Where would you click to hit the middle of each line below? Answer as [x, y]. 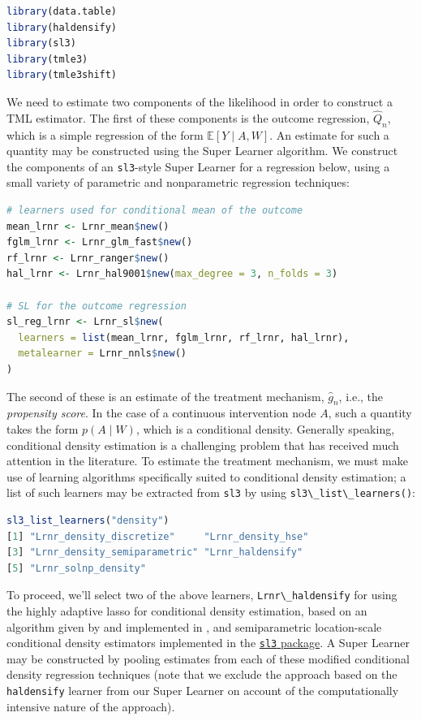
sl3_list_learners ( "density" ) [88, 520]
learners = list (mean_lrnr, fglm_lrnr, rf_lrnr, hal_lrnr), [184, 337]
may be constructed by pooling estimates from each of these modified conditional [208, 658]
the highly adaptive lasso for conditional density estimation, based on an [187, 611]
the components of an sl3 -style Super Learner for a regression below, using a [198, 166]
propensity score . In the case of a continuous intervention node [161, 413]
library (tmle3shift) [62, 75]
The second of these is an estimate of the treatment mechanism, [165, 396]
